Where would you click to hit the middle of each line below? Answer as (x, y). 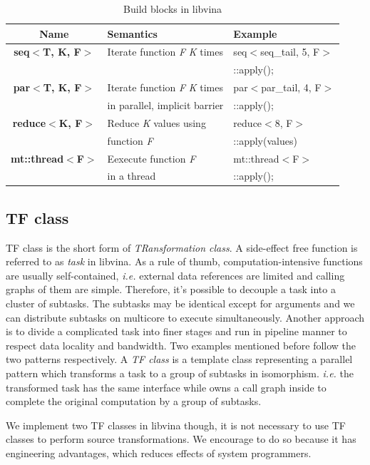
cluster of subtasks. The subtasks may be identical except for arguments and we (180, 303)
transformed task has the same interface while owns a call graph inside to (166, 387)
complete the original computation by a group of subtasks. (134, 401)
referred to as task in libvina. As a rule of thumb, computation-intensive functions (184, 261)
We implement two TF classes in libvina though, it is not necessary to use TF (176, 425)
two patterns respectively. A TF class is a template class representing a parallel (179, 359)
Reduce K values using (156, 122)
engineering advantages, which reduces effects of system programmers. (159, 453)
